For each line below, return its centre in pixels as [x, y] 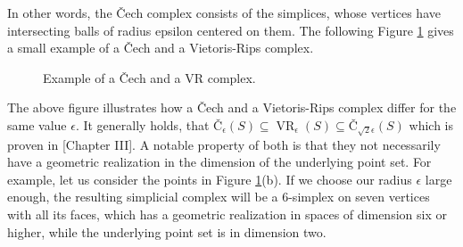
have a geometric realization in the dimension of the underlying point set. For [219, 162]
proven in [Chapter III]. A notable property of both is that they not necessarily [224, 144]
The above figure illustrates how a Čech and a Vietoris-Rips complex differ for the [232, 107]
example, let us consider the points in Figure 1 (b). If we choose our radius [210, 179]
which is [431, 124]
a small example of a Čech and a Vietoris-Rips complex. [161, 48]
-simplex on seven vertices [359, 197]
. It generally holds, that [142, 124]
